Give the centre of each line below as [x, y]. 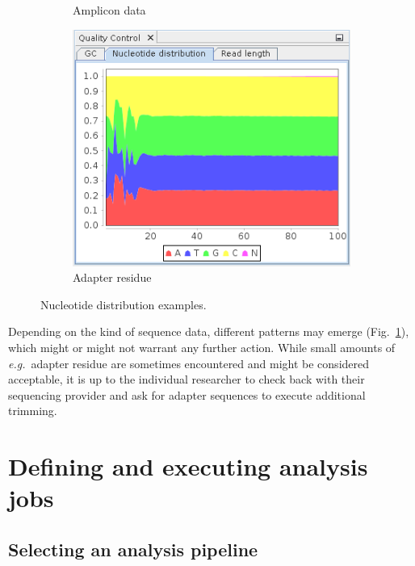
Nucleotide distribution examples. [124, 304]
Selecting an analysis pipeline [133, 549]
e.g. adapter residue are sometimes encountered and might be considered [189, 363]
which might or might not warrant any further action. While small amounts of [202, 347]
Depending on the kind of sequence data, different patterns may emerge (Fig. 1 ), [209, 331]
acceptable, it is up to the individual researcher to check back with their [187, 379]
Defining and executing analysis [188, 466]
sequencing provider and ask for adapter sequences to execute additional [187, 394]
